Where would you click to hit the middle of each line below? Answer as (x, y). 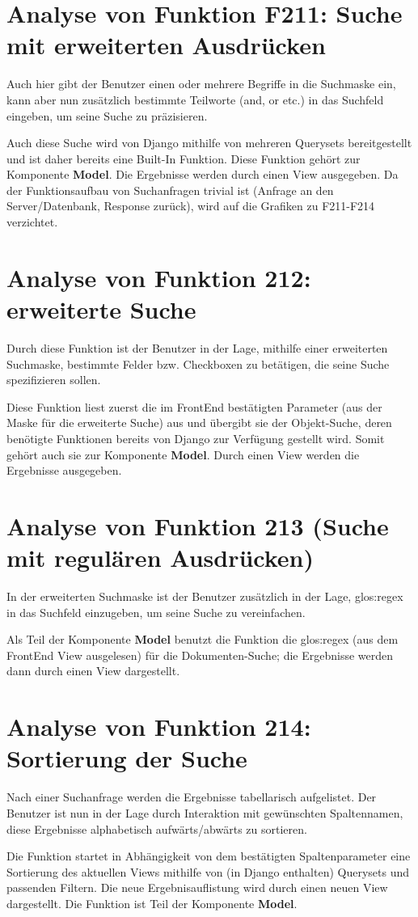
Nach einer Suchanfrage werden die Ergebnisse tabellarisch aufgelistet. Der (192, 797)
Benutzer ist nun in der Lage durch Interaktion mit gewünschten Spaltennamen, (205, 812)
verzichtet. (32, 222)
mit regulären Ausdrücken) (160, 558)
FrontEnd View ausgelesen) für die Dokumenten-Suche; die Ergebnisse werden (200, 655)
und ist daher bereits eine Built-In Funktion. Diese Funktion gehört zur (184, 158)
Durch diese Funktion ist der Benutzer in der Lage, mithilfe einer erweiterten (197, 347)
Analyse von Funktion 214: (159, 727)
